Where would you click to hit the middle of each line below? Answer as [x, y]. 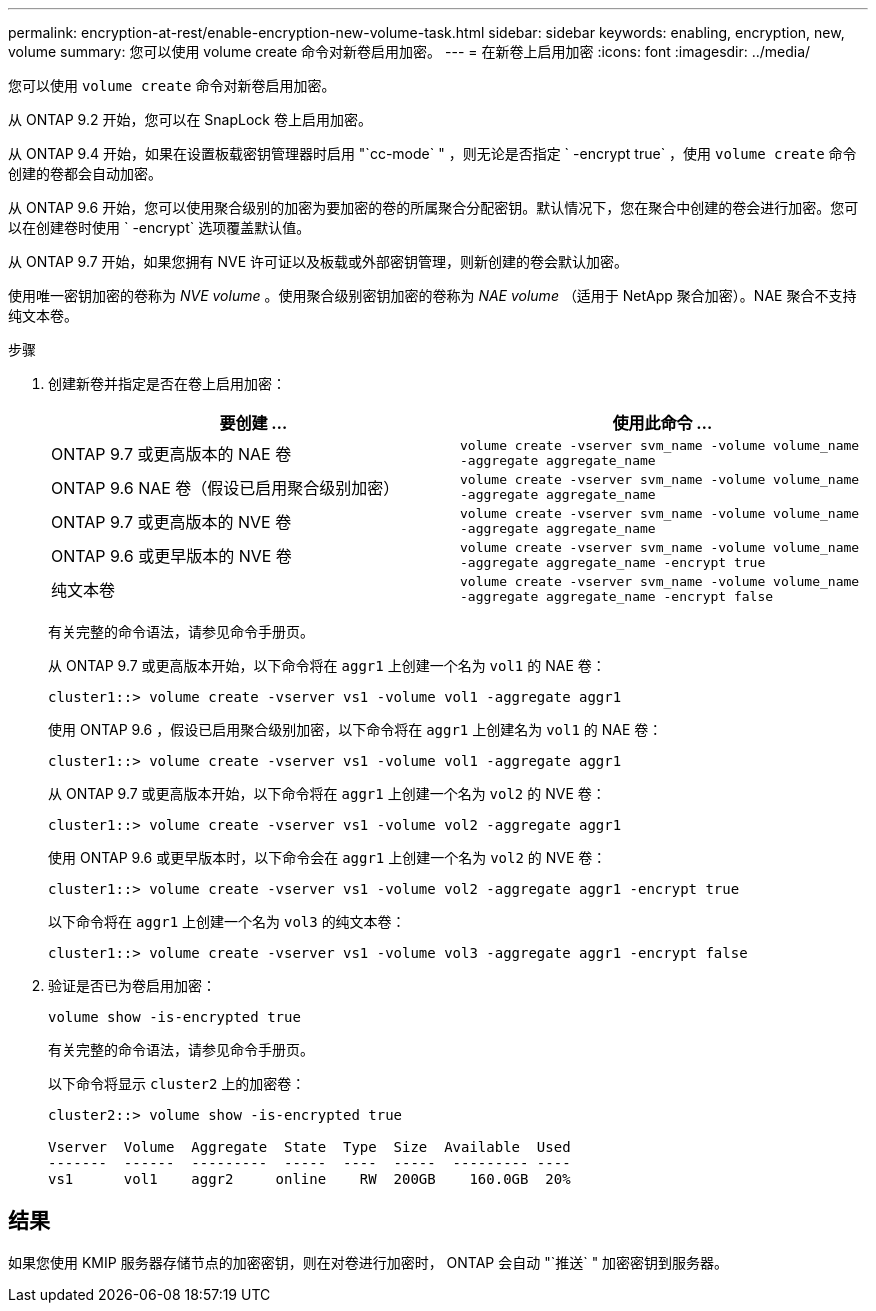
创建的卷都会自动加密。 [85, 173]
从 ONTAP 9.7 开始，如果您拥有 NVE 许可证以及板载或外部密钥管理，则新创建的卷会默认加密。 [318, 261]
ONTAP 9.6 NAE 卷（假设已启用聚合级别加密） [225, 488]
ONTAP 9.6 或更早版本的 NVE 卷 [171, 556]
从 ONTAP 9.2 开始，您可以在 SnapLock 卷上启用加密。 [190, 119]
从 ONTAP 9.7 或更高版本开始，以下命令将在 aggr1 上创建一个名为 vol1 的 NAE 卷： [327, 665]
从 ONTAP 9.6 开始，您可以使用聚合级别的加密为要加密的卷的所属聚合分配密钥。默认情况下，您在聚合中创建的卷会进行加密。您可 [433, 207]
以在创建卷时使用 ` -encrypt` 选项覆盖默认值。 [159, 227]
